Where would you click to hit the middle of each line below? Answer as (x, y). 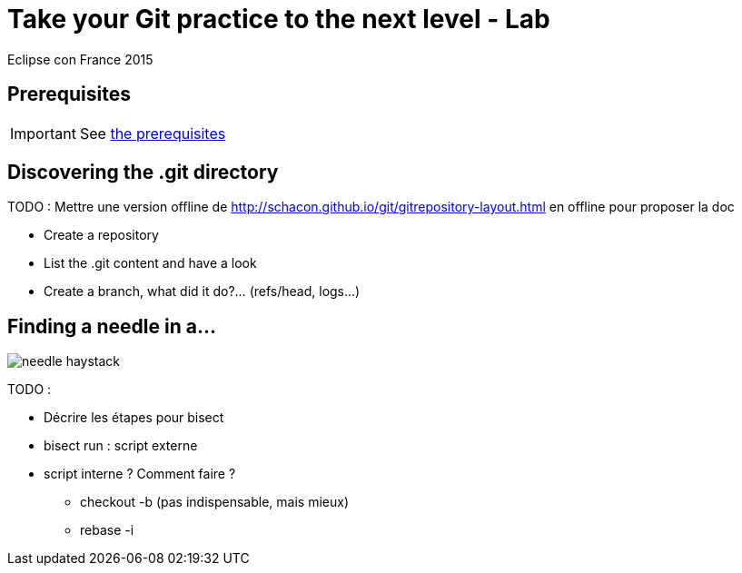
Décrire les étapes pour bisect (134, 418)
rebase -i (107, 530)
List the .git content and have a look (150, 263)
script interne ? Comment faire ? (140, 474)
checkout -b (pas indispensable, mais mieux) (215, 502)
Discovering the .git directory (143, 173)
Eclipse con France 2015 (80, 59)
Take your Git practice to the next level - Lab (279, 19)
